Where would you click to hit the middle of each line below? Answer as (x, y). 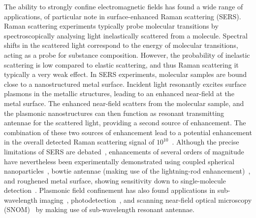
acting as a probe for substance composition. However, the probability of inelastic (127, 54)
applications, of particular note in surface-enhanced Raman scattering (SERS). (123, 16)
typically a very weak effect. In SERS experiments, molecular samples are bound (126, 74)
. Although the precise (206, 142)
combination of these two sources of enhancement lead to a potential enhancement (128, 132)
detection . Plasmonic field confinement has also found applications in (110, 190)
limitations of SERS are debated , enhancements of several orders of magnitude (124, 151)
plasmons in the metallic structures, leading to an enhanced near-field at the (119, 93)
